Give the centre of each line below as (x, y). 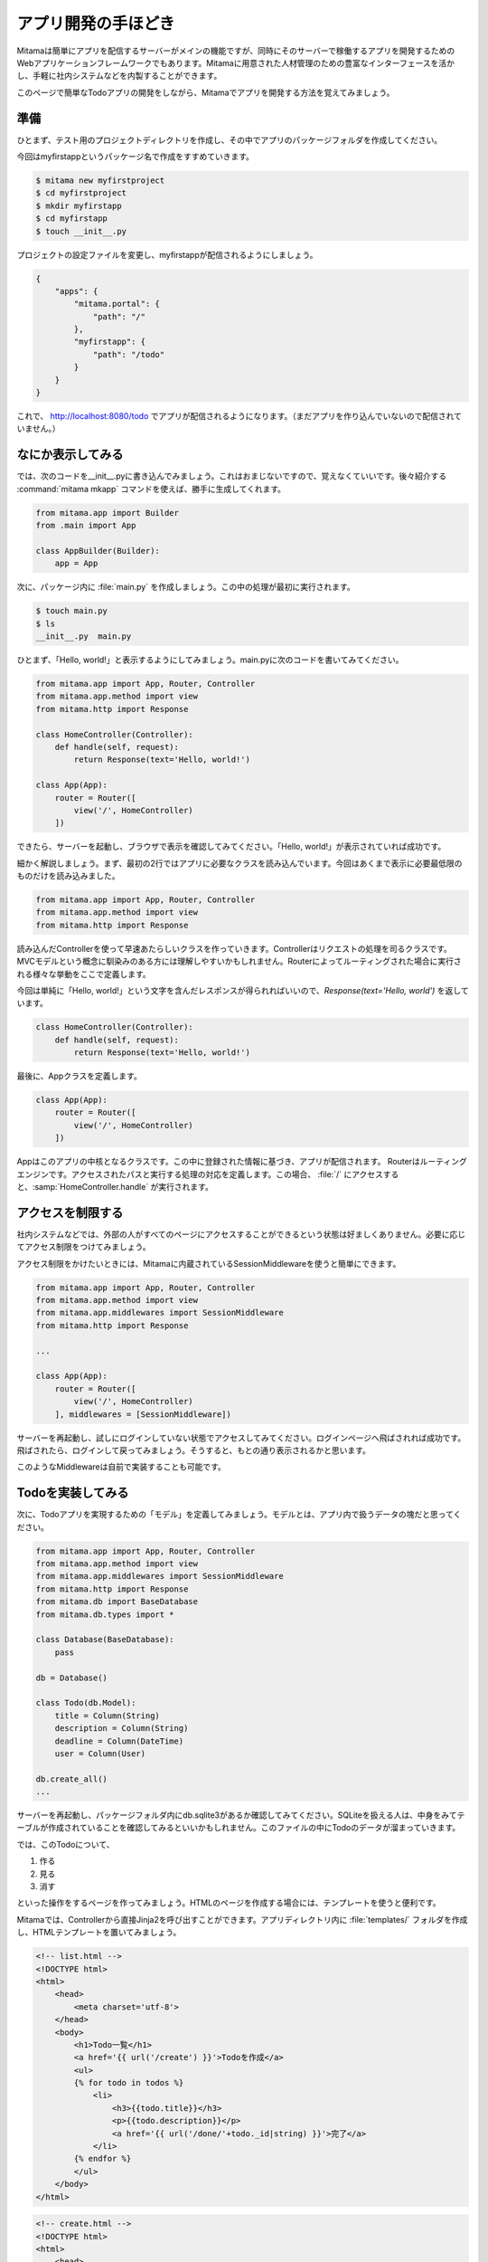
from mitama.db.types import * (105, 1614)
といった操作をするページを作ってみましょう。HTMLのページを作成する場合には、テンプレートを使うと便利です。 (229, 1903)
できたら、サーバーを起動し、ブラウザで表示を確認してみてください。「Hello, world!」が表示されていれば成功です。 (231, 847)
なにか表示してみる (70, 455)
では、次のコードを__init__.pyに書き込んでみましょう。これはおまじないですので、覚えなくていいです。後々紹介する (232, 476)
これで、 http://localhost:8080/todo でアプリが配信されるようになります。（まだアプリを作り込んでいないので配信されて (239, 416)
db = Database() (72, 1677)
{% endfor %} (103, 2159)
